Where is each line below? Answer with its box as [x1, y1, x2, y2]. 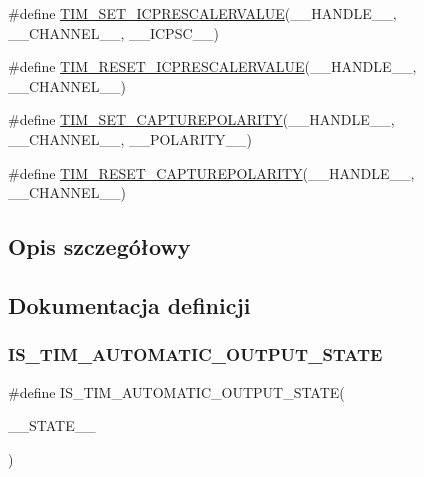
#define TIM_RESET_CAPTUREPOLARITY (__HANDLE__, [8, 162, 415, 183]
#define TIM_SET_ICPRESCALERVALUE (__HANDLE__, [8, 3, 397, 23]
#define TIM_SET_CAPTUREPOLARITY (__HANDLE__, [8, 109, 395, 130]
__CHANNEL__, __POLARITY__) [8, 128, 253, 149]
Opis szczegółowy [8, 231, 191, 262]
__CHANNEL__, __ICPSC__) [8, 22, 219, 43]
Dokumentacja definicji [8, 289, 251, 320]
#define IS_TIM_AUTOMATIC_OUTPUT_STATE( [8, 381, 345, 402]
